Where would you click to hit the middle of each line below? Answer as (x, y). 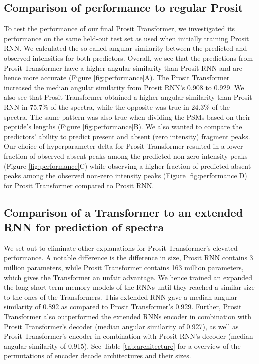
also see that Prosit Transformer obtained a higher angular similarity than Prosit (128, 97)
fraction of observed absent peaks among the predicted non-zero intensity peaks (126, 155)
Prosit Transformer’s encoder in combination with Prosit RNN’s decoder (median (129, 336)
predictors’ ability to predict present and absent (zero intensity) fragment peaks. (127, 136)
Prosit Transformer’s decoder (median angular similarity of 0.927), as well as (121, 326)
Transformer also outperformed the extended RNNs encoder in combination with (128, 317)
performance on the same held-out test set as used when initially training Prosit (127, 38)
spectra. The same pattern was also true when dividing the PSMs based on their (127, 116)
